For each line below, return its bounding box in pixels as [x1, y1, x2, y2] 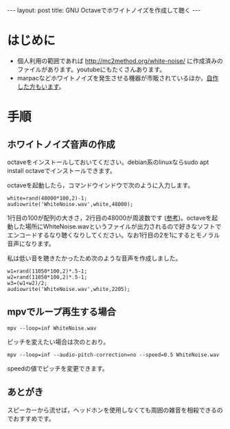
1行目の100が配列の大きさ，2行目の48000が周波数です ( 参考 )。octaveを [7, 213, 212, 222]
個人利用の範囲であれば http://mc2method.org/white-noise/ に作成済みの [16, 56, 223, 65]
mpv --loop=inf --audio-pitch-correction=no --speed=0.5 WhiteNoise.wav [7, 351, 220, 358]
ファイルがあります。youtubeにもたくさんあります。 [16, 65, 166, 73]
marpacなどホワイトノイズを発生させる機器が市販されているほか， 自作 [16, 73, 219, 82]
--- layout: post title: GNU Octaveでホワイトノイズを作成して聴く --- [7, 6, 201, 14]
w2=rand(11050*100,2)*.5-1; [7, 273, 88, 281]
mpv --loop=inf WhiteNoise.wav [7, 325, 97, 332]
